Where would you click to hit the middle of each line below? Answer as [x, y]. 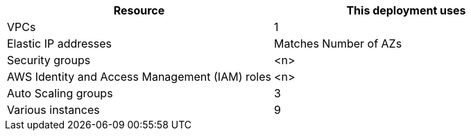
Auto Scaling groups [60, 93]
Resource [139, 10]
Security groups [49, 60]
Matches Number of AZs [338, 43]
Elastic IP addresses [60, 43]
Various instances [53, 110]
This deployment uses [406, 10]
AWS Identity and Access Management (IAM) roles [139, 77]
